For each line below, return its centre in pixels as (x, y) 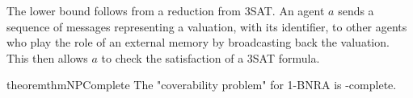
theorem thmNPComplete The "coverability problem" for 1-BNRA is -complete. (202, 85)
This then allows (47, 57)
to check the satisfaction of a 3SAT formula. (211, 57)
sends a (356, 10)
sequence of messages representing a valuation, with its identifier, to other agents (207, 26)
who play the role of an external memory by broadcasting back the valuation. (198, 42)
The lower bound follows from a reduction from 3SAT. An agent (166, 10)
